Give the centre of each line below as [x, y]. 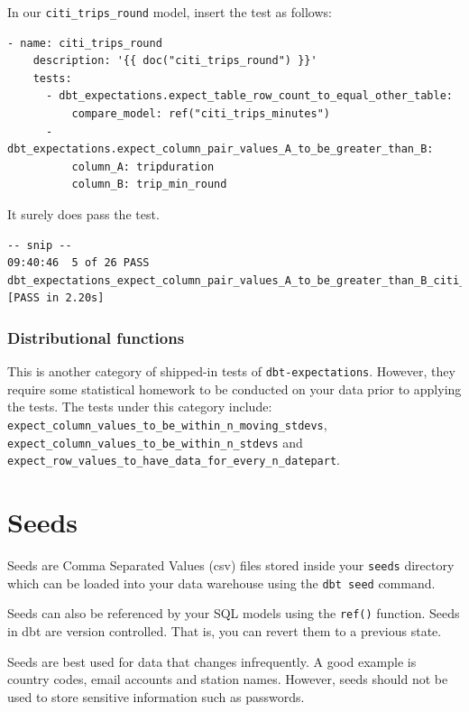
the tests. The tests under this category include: [140, 407]
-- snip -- [40, 245]
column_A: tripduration [143, 166]
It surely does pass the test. [83, 214]
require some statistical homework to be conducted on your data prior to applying [234, 388]
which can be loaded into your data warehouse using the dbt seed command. [221, 583]
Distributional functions [96, 337]
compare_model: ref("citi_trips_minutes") [201, 114]
